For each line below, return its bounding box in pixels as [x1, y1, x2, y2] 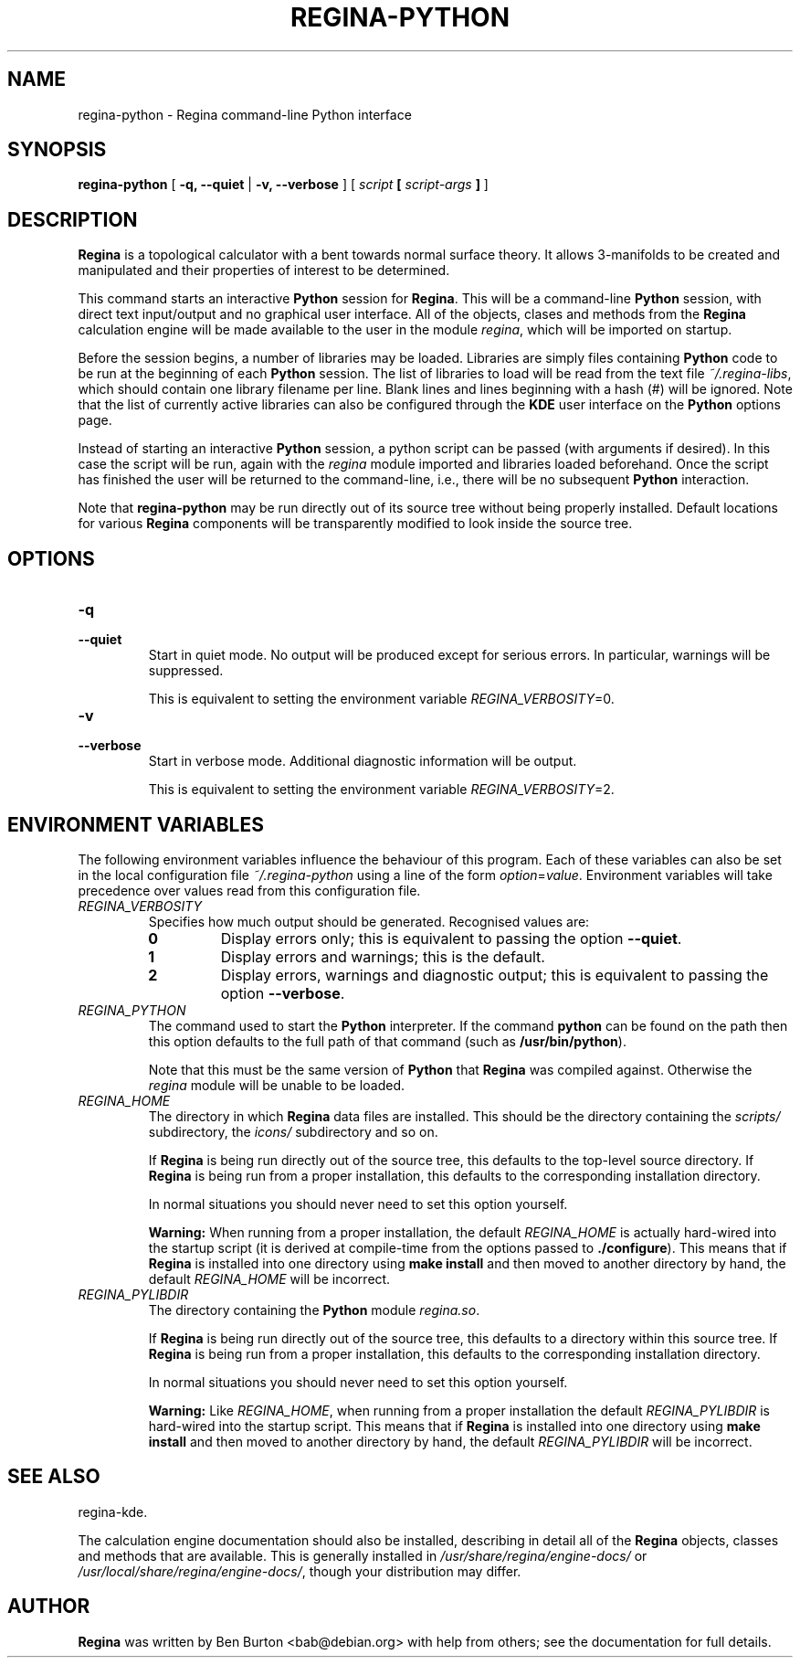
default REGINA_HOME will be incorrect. [148, 1270, 391, 1287]
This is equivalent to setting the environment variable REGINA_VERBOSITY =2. [148, 781, 615, 798]
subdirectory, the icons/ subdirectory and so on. [148, 1123, 438, 1140]
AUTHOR [7, 1595, 90, 1618]
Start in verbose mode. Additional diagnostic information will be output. [148, 753, 577, 769]
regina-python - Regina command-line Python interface [78, 106, 412, 122]
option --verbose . [220, 983, 345, 1002]
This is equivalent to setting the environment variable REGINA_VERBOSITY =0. [148, 691, 615, 707]
